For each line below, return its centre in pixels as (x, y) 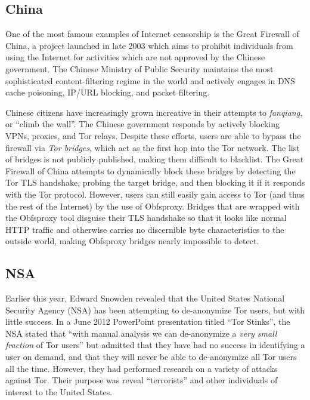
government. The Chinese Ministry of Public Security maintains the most (139, 68)
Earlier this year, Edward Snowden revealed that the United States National (145, 298)
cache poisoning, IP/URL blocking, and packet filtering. (108, 92)
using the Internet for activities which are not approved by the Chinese (135, 57)
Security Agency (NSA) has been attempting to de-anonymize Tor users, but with (155, 310)
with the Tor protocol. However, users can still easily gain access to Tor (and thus (155, 194)
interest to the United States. (59, 391)
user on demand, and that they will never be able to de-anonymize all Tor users (151, 357)
